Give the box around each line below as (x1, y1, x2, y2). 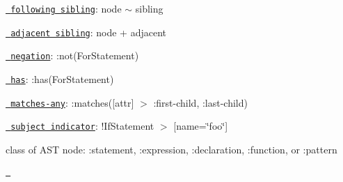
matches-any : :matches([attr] (10, 95, 134, 109)
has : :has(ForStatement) (10, 71, 114, 86)
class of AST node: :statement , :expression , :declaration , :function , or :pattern (6, 142, 337, 156)
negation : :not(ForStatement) (10, 48, 139, 63)
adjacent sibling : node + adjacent (10, 24, 167, 39)
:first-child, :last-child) (153, 95, 248, 109)
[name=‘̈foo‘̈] (173, 119, 228, 133)
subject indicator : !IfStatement (10, 119, 154, 133)
